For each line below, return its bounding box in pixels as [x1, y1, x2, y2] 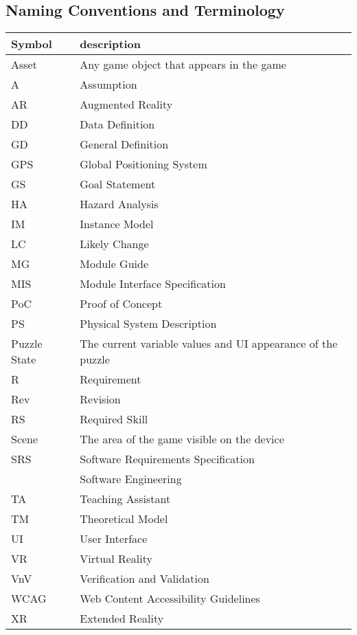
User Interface [80, 531, 148, 547]
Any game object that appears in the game [80, 56, 286, 73]
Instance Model [80, 216, 154, 232]
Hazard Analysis [80, 196, 159, 212]
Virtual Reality [80, 550, 152, 567]
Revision [80, 391, 121, 408]
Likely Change [80, 236, 149, 252]
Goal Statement [80, 176, 156, 192]
